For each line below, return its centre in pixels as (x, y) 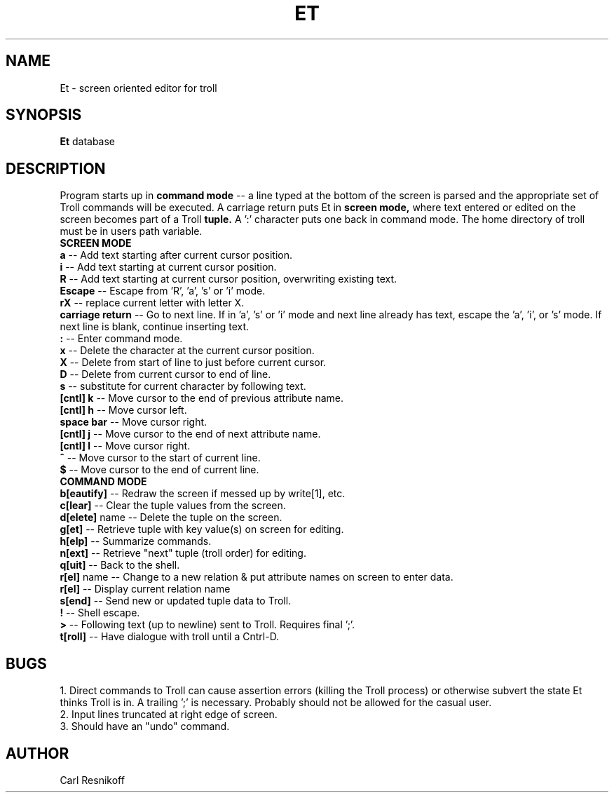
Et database (88, 142)
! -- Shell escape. (100, 613)
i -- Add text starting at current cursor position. (168, 267)
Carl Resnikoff (92, 780)
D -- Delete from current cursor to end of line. (165, 374)
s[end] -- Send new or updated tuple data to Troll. (176, 601)
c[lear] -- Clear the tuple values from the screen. (173, 506)
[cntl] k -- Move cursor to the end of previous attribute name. (202, 398)
